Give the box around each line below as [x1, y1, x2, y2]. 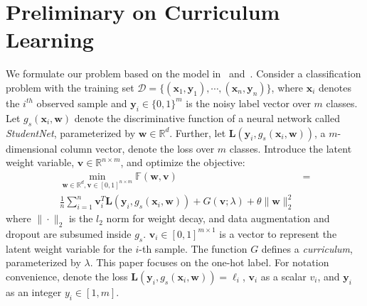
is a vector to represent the [219, 226, 337, 241]
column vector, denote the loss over [60, 141, 215, 155]
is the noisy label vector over [186, 95, 311, 110]
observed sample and [36, 95, 127, 110]
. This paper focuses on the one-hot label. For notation [90, 255, 329, 270]
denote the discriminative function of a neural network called [74, 110, 340, 125]
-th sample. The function [139, 241, 248, 256]
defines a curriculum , [261, 241, 353, 256]
